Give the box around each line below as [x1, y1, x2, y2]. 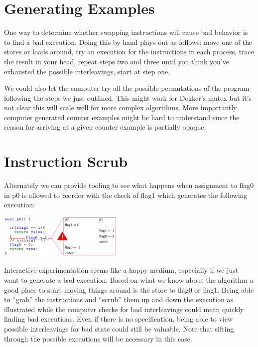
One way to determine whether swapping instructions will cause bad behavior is [4, 27, 248, 37]
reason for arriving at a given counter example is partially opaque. [4, 122, 206, 132]
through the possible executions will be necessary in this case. [4, 333, 192, 344]
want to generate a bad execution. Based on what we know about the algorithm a [4, 275, 254, 285]
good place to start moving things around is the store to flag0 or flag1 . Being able [4, 284, 254, 295]
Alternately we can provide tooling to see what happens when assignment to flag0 [4, 180, 254, 190]
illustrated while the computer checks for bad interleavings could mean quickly [4, 304, 244, 314]
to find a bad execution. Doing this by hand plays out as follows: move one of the [4, 36, 253, 47]
